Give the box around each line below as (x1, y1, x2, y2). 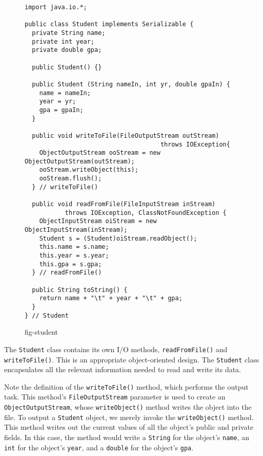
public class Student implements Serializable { (25, 21, 194, 28)
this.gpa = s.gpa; (39, 260, 102, 268)
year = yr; (39, 98, 76, 105)
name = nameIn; (39, 89, 91, 97)
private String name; (32, 29, 106, 37)
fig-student (25, 326, 58, 337)
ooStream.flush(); (39, 175, 102, 183)
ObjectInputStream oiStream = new (39, 217, 157, 225)
